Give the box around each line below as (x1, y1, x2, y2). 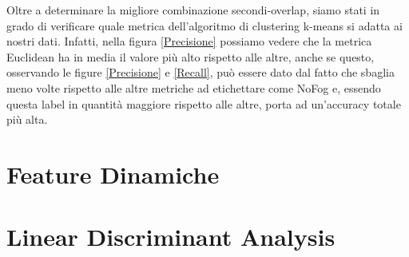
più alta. (6, 111, 48, 128)
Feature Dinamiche (6, 157, 220, 190)
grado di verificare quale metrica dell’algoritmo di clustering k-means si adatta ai (6, 17, 403, 34)
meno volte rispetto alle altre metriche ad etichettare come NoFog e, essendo (6, 79, 381, 96)
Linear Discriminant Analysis (6, 220, 336, 253)
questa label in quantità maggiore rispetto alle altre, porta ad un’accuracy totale (6, 95, 401, 112)
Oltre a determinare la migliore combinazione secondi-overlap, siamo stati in (6, 2, 380, 18)
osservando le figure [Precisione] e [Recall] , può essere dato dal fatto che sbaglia (6, 64, 395, 81)
